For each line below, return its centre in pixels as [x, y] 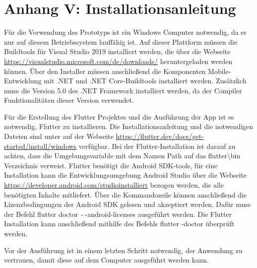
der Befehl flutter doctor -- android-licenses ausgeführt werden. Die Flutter [118, 214]
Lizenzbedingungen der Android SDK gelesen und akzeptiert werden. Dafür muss [128, 204]
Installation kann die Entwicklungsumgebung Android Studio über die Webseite [126, 175]
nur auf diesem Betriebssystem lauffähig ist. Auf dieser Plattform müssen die [121, 41]
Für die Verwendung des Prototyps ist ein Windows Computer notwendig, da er [126, 32]
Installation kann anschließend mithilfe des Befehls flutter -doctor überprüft [119, 224]
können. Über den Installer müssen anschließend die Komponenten [105, 71]
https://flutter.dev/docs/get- [160, 136]
